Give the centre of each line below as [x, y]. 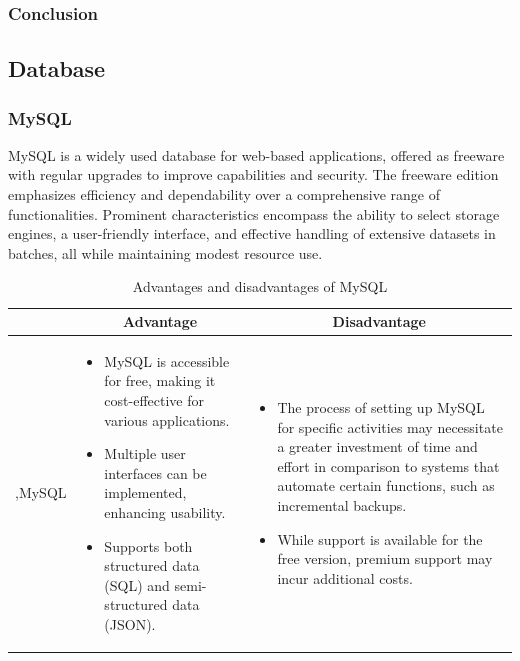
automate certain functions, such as [386, 485]
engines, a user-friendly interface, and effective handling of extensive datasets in [252, 233]
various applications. [167, 419]
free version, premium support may [385, 558]
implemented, [145, 492]
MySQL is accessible [167, 360]
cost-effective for [154, 400]
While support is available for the [380, 538]
